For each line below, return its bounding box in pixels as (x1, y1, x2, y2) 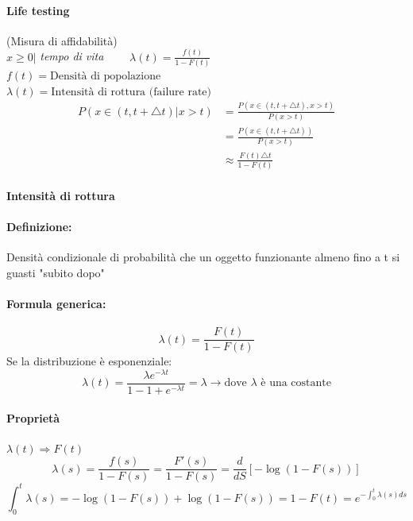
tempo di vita (40, 48, 104, 64)
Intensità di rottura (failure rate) (51, 86, 212, 98)
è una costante (261, 377, 331, 389)
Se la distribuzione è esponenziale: (6, 353, 172, 369)
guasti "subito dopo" (6, 264, 105, 280)
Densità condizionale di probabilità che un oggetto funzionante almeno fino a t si (6, 249, 400, 265)
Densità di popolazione (50, 71, 161, 83)
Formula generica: (6, 295, 106, 311)
